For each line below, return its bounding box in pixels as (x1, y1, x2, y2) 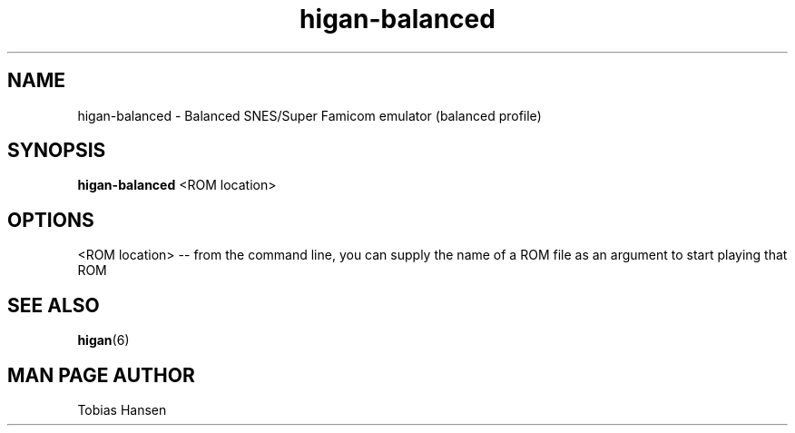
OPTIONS (7, 208, 94, 231)
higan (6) (77, 332, 130, 349)
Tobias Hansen (77, 401, 167, 418)
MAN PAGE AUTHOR (7, 363, 195, 387)
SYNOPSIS (7, 139, 106, 162)
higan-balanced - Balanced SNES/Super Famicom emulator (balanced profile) (77, 107, 542, 123)
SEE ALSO (7, 293, 100, 317)
